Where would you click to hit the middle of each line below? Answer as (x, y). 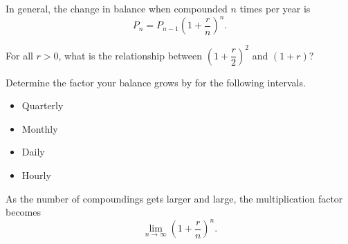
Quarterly (43, 105)
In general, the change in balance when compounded (117, 8)
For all (19, 55)
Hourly (36, 175)
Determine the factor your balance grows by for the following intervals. (156, 82)
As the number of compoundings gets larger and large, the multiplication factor (174, 198)
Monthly (40, 128)
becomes (24, 212)
